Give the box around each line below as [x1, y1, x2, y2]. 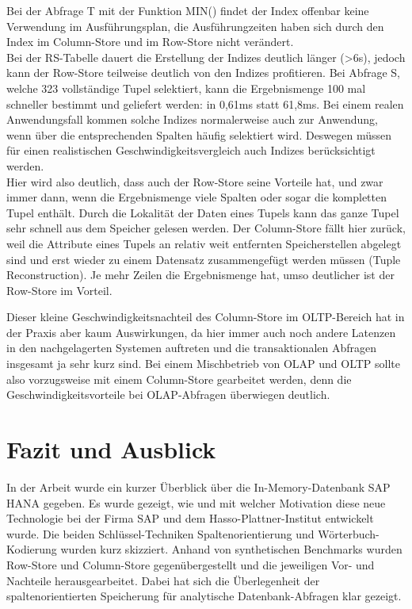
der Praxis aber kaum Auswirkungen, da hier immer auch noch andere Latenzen [6, 324, 396, 340]
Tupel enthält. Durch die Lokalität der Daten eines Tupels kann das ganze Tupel [6, 204, 399, 220]
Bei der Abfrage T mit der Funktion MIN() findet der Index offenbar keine [6, 2, 369, 18]
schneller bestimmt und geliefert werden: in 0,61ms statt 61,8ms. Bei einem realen [6, 95, 404, 112]
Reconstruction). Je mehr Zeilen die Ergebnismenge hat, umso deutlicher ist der [6, 266, 395, 283]
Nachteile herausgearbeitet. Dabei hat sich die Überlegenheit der [6, 572, 320, 588]
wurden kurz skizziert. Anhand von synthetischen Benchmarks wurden [60, 541, 402, 557]
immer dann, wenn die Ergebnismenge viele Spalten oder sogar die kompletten [6, 189, 387, 205]
